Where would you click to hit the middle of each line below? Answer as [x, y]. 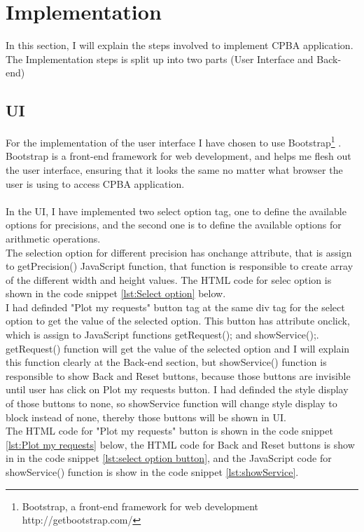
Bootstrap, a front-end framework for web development [140, 506]
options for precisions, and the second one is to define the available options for [174, 225]
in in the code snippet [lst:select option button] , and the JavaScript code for [169, 458]
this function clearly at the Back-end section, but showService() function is [166, 362]
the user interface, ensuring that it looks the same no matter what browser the [174, 169]
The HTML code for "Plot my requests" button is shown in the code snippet [169, 431]
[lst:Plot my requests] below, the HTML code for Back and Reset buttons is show [180, 444]
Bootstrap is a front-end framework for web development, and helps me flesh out [178, 156]
